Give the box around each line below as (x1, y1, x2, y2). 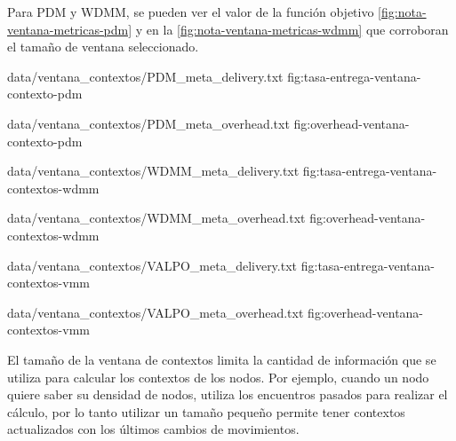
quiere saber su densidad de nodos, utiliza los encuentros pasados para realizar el (7, 385, 448, 404)
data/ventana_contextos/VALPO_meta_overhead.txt (7, 303, 304, 321)
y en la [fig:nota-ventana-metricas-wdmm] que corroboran (135, 20, 449, 38)
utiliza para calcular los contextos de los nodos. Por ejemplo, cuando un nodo (7, 367, 429, 386)
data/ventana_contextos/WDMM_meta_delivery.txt (7, 161, 300, 180)
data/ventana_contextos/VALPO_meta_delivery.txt (7, 256, 298, 274)
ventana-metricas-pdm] (7, 20, 132, 38)
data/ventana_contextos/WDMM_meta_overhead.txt (7, 209, 306, 227)
